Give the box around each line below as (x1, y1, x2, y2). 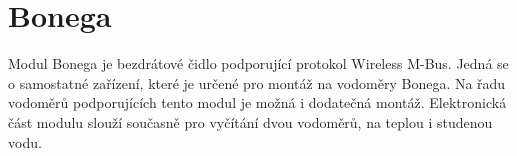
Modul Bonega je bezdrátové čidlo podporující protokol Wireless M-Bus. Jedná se (8, 53, 509, 74)
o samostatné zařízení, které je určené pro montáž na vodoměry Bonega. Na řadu (8, 72, 506, 93)
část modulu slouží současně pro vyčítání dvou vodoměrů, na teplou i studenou (8, 111, 493, 132)
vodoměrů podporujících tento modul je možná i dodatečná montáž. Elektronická (8, 92, 507, 113)
